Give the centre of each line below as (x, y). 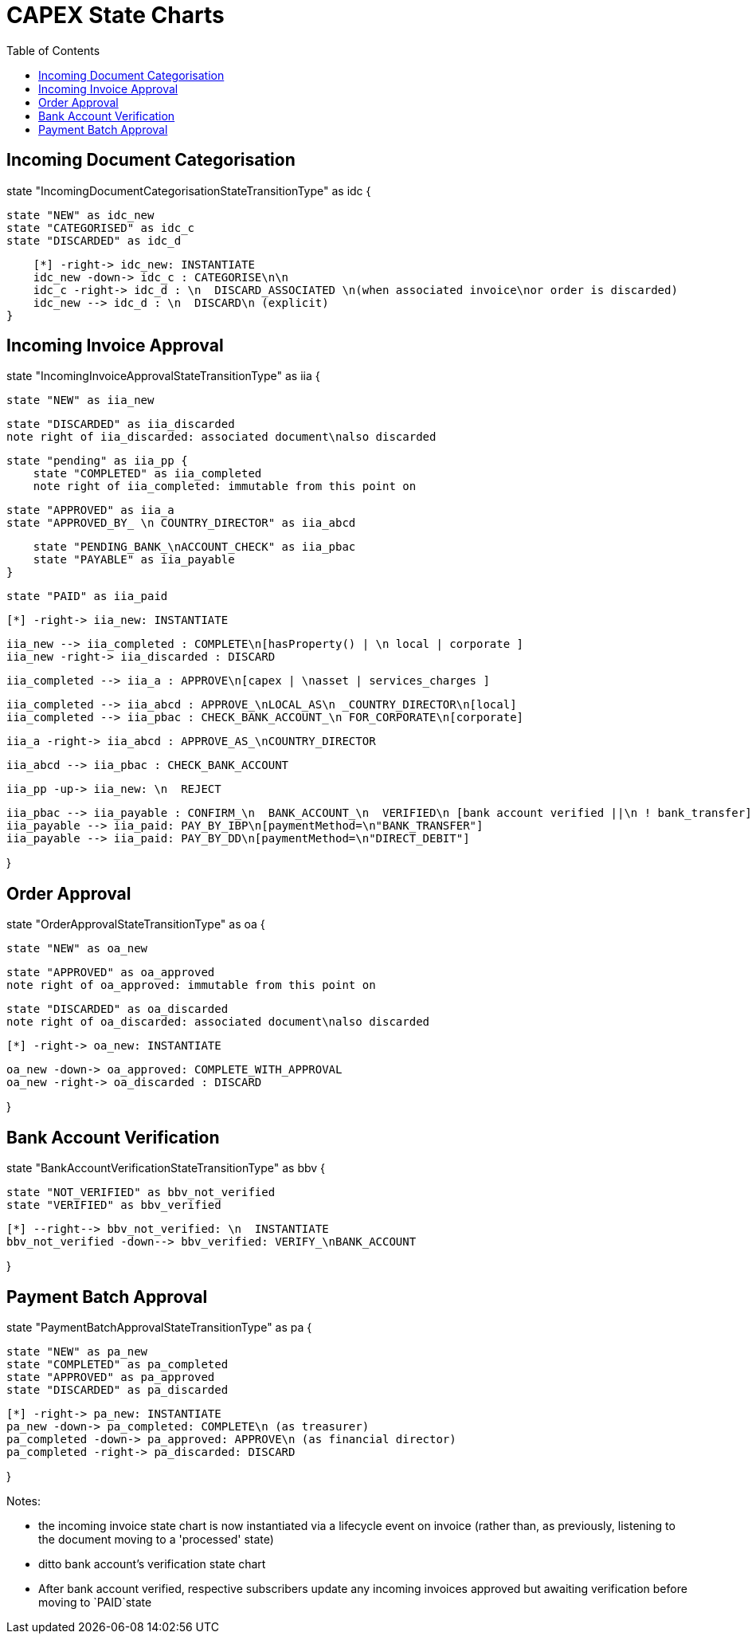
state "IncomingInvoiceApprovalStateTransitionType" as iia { (163, 376)
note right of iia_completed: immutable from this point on (225, 487)
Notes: (23, 1501)
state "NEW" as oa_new (77, 949)
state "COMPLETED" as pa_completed (117, 1364)
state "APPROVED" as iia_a (90, 510)
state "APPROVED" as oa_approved (111, 973)
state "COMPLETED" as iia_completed (147, 474)
